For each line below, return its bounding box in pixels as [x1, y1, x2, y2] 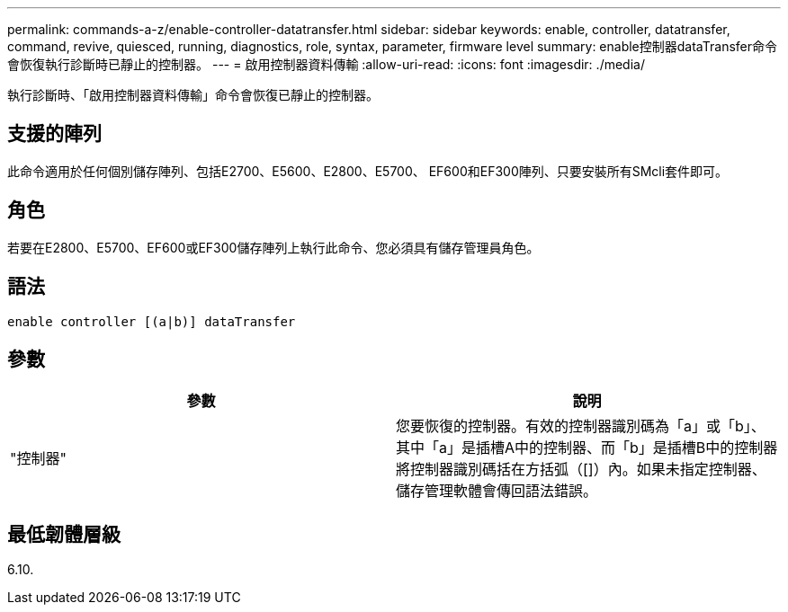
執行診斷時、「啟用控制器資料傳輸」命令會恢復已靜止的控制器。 [7, 87, 379, 102]
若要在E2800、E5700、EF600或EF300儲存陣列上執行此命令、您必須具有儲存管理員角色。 [7, 239, 540, 255]
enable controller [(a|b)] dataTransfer [7, 314, 296, 329]
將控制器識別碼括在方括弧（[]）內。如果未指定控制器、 [396, 460, 766, 479]
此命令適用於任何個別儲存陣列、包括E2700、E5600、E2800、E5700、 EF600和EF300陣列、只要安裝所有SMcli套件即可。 [7, 163, 729, 179]
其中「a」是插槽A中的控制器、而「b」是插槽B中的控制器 [396, 439, 778, 457]
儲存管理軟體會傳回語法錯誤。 [396, 482, 598, 501]
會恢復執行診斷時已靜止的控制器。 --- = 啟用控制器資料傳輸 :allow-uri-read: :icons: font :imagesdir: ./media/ [7, 57, 645, 72]
